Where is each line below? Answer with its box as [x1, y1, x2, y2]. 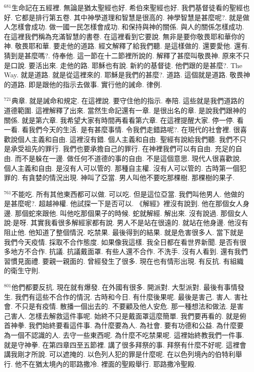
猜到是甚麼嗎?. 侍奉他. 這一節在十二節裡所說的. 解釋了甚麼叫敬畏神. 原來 [4, 50, 236, 60]
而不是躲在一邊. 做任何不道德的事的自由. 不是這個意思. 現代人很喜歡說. [15, 153, 242, 163]
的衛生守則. [4, 265, 40, 276]
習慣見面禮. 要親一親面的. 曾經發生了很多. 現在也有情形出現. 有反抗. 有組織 [4, 256, 244, 266]
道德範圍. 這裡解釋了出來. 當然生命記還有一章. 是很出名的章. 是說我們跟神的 [4, 105, 247, 115]
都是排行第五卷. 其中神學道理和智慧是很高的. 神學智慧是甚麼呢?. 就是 [21, 12, 243, 22]
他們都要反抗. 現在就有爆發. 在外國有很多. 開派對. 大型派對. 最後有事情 [11, 282, 238, 292]
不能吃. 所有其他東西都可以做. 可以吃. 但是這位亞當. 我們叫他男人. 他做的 [11, 188, 245, 199]
